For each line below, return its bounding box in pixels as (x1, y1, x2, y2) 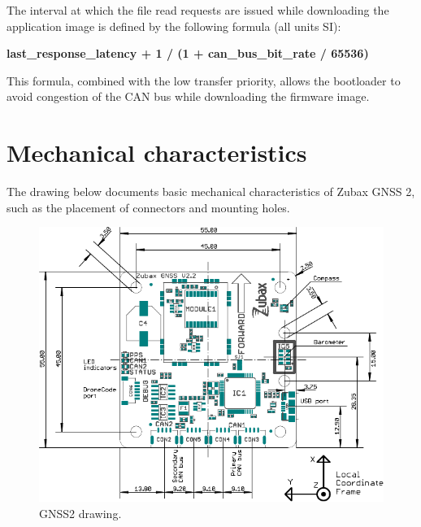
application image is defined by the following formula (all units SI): (7, 17, 341, 34)
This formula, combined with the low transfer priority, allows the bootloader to (7, 72, 401, 89)
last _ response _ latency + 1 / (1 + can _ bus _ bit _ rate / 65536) (7, 45, 369, 62)
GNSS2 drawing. (39, 504, 122, 521)
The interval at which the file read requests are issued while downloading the (7, 2, 389, 18)
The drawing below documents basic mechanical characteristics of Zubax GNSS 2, (7, 183, 415, 200)
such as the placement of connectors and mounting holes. (7, 198, 290, 216)
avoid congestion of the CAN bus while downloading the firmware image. (7, 88, 370, 105)
